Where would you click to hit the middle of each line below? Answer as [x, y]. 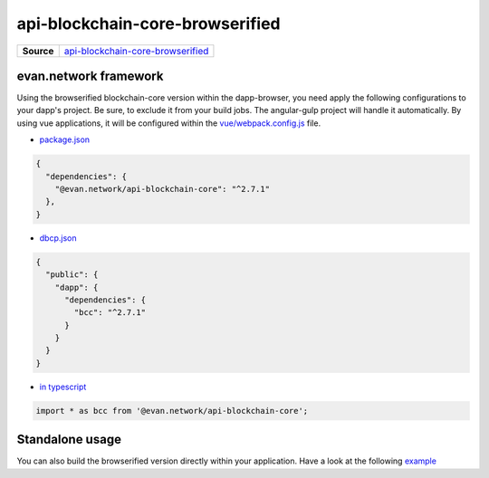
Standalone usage [69, 440]
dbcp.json [58, 238]
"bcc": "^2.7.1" [110, 313]
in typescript [63, 387]
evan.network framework [90, 76]
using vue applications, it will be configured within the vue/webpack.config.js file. [169, 123]
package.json [65, 139]
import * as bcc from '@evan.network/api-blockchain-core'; [172, 411]
